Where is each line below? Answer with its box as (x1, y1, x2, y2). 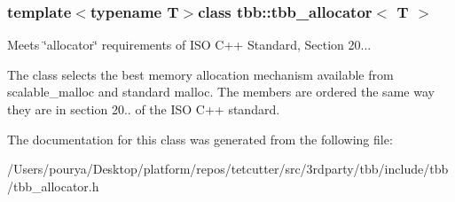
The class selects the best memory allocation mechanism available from (7, 65, 394, 83)
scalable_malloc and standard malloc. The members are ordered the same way (7, 82, 435, 101)
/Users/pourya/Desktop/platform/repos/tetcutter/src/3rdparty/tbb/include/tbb (7, 159, 449, 178)
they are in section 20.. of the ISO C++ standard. (7, 100, 280, 118)
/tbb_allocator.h (7, 176, 99, 195)
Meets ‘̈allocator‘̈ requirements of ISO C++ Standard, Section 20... (7, 35, 372, 54)
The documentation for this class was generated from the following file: (7, 129, 393, 148)
